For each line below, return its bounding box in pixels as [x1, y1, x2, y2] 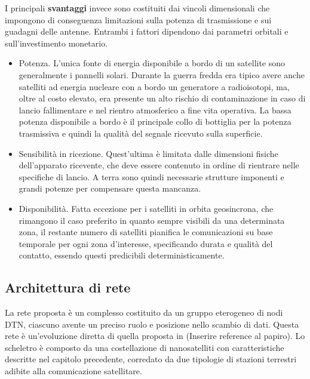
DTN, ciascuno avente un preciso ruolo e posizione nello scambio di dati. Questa [5, 318, 299, 330]
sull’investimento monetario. [5, 36, 108, 49]
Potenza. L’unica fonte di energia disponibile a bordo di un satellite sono [19, 57, 286, 69]
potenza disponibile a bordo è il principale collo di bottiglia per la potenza [19, 115, 291, 128]
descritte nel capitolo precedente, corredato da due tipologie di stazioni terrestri [5, 353, 297, 365]
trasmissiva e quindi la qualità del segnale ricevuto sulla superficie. [19, 127, 263, 139]
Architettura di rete [5, 278, 131, 297]
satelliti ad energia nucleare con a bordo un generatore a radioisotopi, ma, [19, 80, 290, 93]
